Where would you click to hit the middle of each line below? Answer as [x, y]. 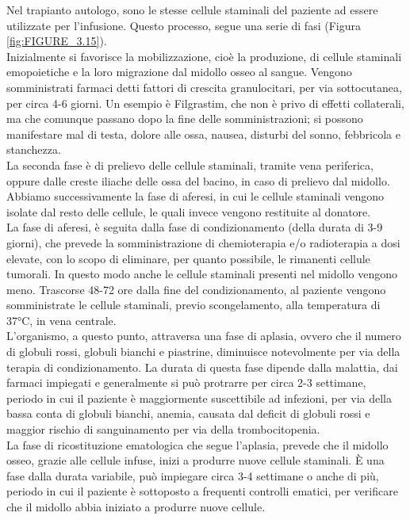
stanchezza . [34, 149]
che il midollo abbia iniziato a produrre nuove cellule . [136, 507]
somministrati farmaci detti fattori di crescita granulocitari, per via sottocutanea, [204, 87]
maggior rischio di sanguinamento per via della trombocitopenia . [163, 429]
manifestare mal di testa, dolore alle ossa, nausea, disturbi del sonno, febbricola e [203, 134]
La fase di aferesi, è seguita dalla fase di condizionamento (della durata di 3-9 [195, 227]
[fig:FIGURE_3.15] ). [57, 41]
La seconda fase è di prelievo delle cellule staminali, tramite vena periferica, [190, 164]
